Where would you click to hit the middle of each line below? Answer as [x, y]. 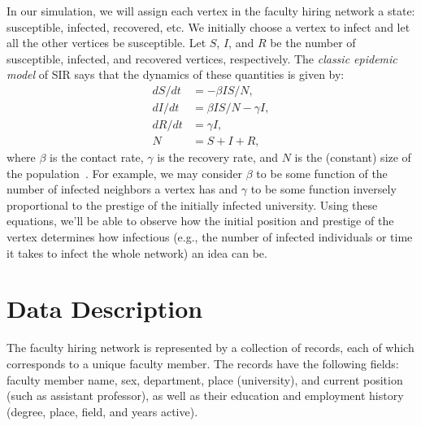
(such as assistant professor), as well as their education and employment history [205, 396]
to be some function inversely [323, 189]
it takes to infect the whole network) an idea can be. [137, 252]
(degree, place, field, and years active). [102, 411]
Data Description [105, 309]
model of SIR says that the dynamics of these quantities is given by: [176, 74]
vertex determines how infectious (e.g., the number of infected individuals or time [210, 237]
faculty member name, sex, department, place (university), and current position [205, 379]
